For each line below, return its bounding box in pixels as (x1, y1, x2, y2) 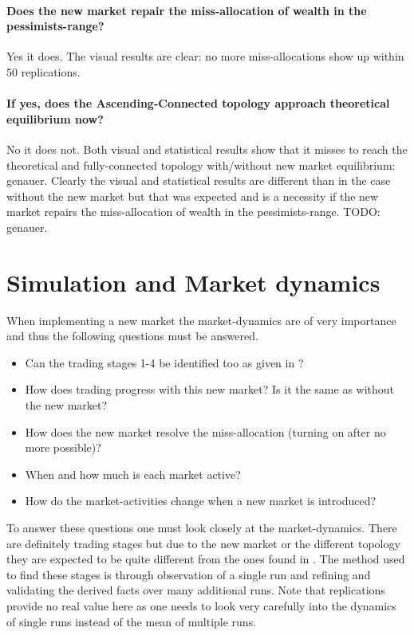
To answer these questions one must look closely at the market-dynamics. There (6, 519, 397, 535)
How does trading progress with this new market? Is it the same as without (25, 381, 395, 398)
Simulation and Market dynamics (6, 265, 380, 298)
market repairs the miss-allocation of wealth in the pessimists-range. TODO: (6, 203, 380, 220)
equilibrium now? (6, 110, 104, 127)
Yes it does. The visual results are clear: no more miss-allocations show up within (6, 48, 404, 65)
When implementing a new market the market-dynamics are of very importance (6, 312, 396, 328)
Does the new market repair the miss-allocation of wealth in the (6, 2, 367, 18)
